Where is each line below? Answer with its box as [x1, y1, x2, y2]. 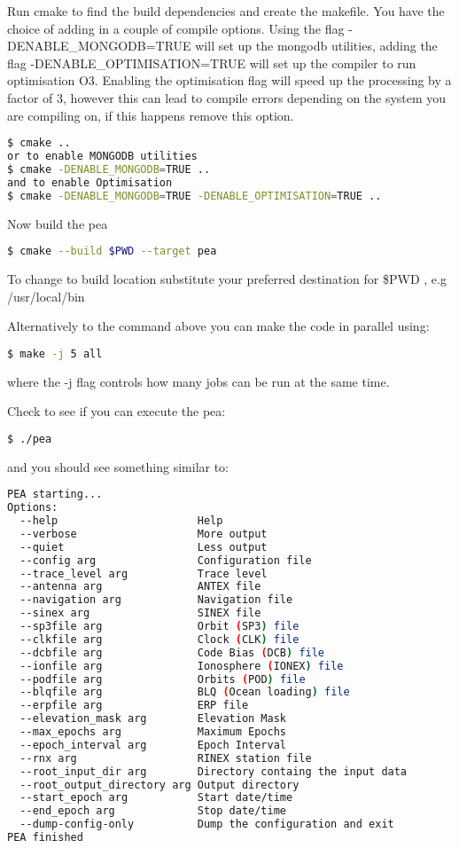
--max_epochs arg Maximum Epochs [19, 726, 286, 739]
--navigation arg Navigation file [19, 593, 293, 607]
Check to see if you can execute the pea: [7, 402, 226, 420]
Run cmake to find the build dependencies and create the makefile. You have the [7, 2, 445, 20]
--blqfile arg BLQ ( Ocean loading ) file [19, 686, 350, 699]
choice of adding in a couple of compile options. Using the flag [7, 19, 345, 37]
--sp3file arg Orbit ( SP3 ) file [19, 620, 300, 633]
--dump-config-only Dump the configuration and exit [19, 818, 394, 831]
